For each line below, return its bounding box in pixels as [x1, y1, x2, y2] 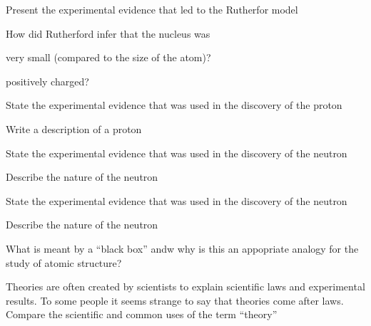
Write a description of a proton [6, 121, 142, 136]
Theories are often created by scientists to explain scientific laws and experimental [6, 279, 365, 294]
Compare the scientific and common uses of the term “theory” [6, 307, 278, 322]
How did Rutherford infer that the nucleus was [6, 26, 210, 41]
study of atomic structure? [6, 255, 122, 270]
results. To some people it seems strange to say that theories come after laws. [6, 293, 344, 307]
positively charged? [6, 73, 89, 88]
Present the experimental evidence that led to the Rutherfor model [6, 2, 298, 16]
